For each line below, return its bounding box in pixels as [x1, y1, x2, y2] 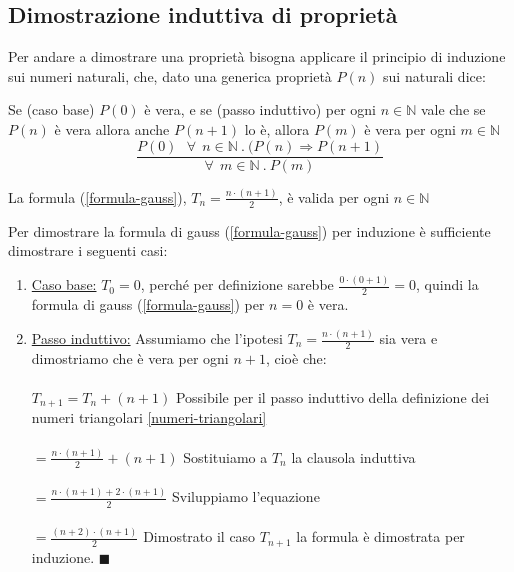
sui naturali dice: [383, 65, 486, 86]
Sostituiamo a [183, 446, 268, 467]
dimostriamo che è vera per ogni [31, 347, 229, 368]
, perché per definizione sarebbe [140, 274, 334, 295]
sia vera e [379, 328, 438, 349]
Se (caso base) [8, 99, 95, 120]
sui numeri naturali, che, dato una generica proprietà [8, 65, 332, 86]
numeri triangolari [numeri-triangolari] [31, 407, 267, 428]
